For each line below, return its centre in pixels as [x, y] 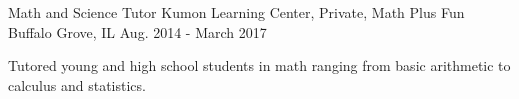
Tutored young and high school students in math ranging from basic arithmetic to [259, 65]
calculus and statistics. [77, 84]
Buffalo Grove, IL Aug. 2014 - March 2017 [137, 31]
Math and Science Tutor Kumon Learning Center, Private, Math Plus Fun [236, 12]
